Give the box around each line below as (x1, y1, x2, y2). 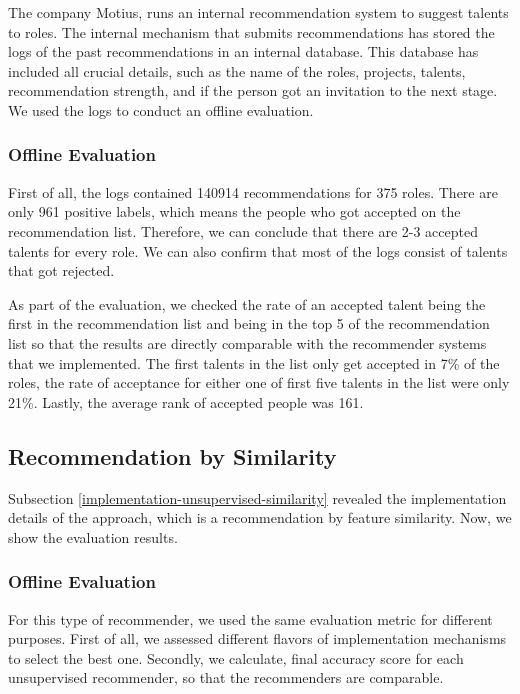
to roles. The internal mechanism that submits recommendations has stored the (8, 21, 495, 42)
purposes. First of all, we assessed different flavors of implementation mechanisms (8, 628, 507, 649)
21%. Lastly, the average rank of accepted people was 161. (8, 391, 364, 412)
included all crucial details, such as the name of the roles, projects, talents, (8, 60, 466, 81)
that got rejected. (8, 260, 115, 281)
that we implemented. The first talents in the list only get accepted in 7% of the (8, 352, 500, 373)
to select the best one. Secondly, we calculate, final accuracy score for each (8, 647, 464, 668)
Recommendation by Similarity (8, 440, 337, 471)
